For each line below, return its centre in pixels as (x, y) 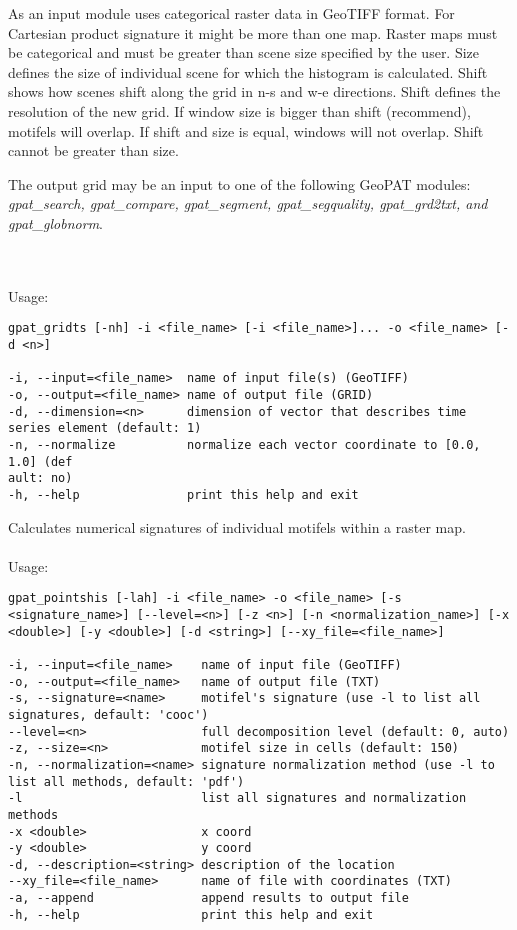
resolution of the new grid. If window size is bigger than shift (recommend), (239, 110)
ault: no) (40, 478)
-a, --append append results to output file (208, 898)
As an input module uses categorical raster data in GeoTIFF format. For (231, 13)
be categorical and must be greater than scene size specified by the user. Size (244, 52)
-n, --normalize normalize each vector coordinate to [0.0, (244, 444)
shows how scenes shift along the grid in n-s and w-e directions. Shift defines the (254, 91)
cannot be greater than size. (93, 150)
